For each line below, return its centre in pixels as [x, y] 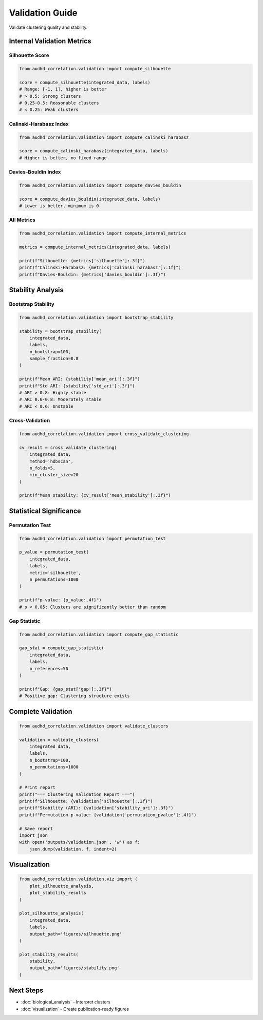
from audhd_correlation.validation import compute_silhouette [95, 69]
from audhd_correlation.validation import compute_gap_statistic [99, 634]
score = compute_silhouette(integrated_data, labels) [85, 82]
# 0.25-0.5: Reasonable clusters [59, 103]
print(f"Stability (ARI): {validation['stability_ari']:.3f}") [96, 808]
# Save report [36, 829]
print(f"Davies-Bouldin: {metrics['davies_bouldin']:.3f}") [93, 274]
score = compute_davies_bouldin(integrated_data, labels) [90, 199]
